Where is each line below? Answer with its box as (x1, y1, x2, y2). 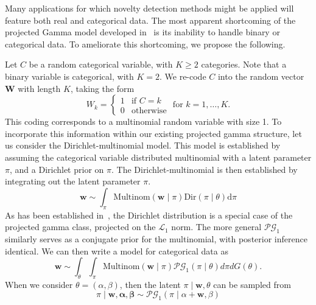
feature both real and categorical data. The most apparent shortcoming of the (5, 13, 296, 26)
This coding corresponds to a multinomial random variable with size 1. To (5, 115, 282, 128)
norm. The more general (171, 220, 262, 233)
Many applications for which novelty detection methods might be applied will (5, 2, 294, 14)
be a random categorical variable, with (29, 58, 173, 71)
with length (18, 82, 61, 94)
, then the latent (119, 278, 181, 290)
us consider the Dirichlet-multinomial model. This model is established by (5, 139, 281, 152)
